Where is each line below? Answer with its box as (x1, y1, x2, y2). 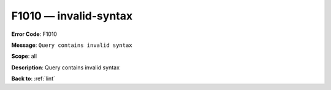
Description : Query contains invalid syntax (11, 64, 120, 71)
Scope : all (11, 52, 37, 60)
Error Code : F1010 (11, 30, 58, 38)
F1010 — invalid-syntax (11, 9, 133, 22)
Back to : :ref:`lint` (11, 75, 55, 82)
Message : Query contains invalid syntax (11, 41, 132, 49)
